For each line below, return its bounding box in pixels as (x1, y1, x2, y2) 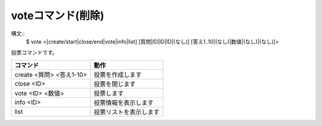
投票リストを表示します (93, 107, 160, 116)
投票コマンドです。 (11, 49, 58, 56)
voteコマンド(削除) (11, 9, 104, 22)
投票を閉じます (93, 79, 136, 88)
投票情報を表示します (93, 99, 154, 107)
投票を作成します (93, 70, 142, 79)
